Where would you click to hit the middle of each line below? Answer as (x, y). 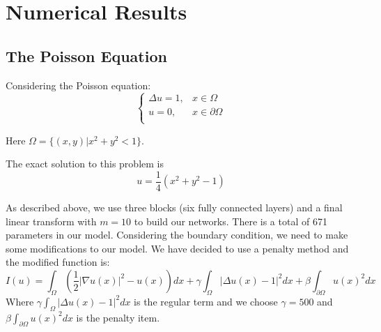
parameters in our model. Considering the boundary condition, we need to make (177, 235)
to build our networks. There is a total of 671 (231, 221)
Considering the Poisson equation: (78, 85)
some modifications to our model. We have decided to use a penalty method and (177, 248)
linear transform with (51, 221)
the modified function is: (58, 262)
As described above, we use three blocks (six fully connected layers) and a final (174, 207)
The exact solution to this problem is (85, 164)
